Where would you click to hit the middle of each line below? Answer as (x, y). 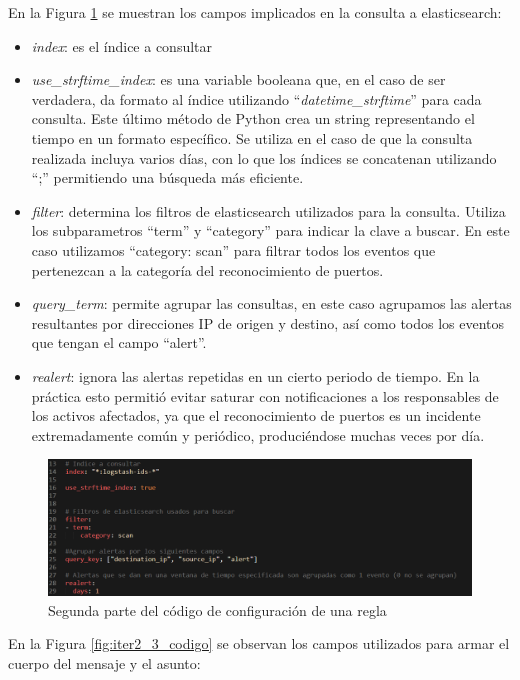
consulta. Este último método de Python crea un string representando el (253, 118)
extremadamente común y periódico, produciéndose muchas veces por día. (258, 434)
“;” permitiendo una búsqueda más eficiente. (167, 177)
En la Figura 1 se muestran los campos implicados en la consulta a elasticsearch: (255, 12)
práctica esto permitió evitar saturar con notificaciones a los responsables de (265, 395)
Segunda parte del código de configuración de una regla (217, 609)
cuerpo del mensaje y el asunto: (104, 662)
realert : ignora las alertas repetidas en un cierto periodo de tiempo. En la (255, 375)
